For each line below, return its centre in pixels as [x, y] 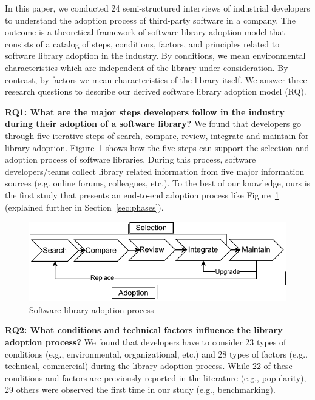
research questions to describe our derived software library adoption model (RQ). [156, 91]
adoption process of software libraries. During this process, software [130, 159]
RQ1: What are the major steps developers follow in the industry [145, 111]
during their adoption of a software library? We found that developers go [153, 124]
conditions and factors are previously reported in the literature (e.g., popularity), [156, 377]
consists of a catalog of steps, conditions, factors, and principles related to [142, 43]
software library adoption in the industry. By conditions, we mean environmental [155, 56]
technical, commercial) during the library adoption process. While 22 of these [149, 366]
